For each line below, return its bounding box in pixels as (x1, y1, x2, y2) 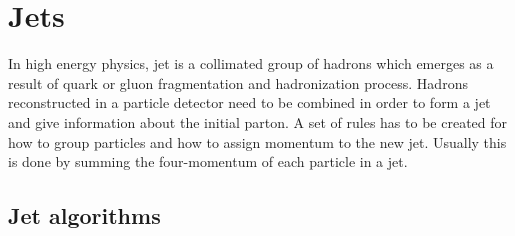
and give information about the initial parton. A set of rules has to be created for (8, 111, 508, 132)
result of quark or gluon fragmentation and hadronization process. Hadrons (8, 72, 468, 93)
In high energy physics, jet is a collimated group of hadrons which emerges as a (8, 53, 494, 74)
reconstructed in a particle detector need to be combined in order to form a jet (8, 92, 491, 113)
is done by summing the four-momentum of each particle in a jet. (8, 151, 408, 172)
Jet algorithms (8, 200, 161, 231)
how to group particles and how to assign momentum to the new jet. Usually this (8, 131, 507, 152)
